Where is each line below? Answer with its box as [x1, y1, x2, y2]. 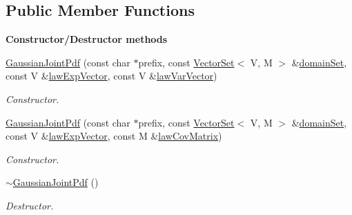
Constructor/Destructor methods [6, 32, 168, 46]
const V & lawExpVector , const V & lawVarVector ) [6, 68, 217, 83]
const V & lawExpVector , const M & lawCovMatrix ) [6, 129, 222, 143]
